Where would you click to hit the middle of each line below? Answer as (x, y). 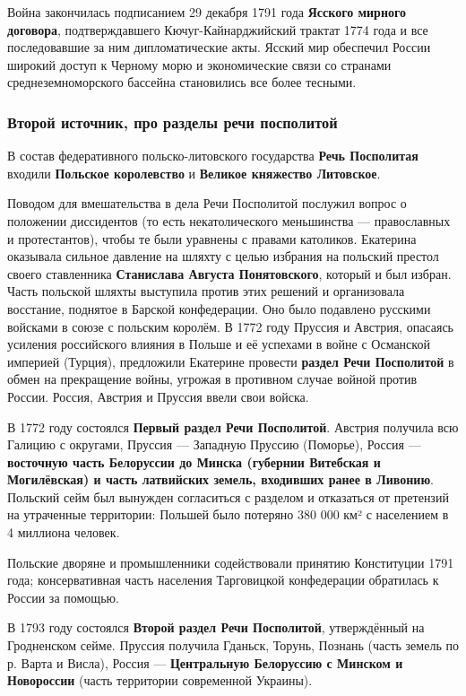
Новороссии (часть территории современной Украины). (160, 680)
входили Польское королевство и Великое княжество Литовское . (194, 173)
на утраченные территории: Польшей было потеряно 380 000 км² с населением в (228, 514)
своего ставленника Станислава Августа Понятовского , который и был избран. (229, 273)
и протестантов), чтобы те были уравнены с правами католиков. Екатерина (212, 238)
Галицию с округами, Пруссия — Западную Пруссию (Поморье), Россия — (214, 444)
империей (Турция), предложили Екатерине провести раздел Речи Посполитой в (231, 361)
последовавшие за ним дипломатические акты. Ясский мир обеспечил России (219, 47)
